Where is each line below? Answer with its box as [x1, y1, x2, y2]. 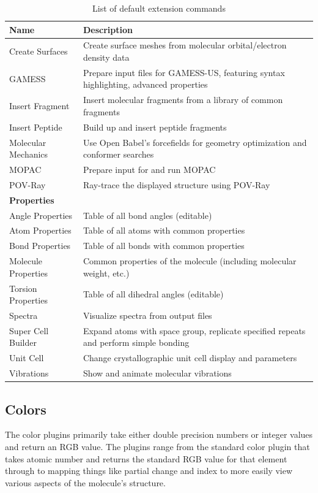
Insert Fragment [9, 99, 70, 112]
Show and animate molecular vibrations [83, 367, 232, 380]
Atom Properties [9, 224, 72, 237]
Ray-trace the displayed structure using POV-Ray [83, 178, 270, 191]
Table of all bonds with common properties [83, 239, 245, 252]
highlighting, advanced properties [83, 78, 208, 91]
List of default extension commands [92, 2, 226, 14]
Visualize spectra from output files [83, 308, 212, 321]
